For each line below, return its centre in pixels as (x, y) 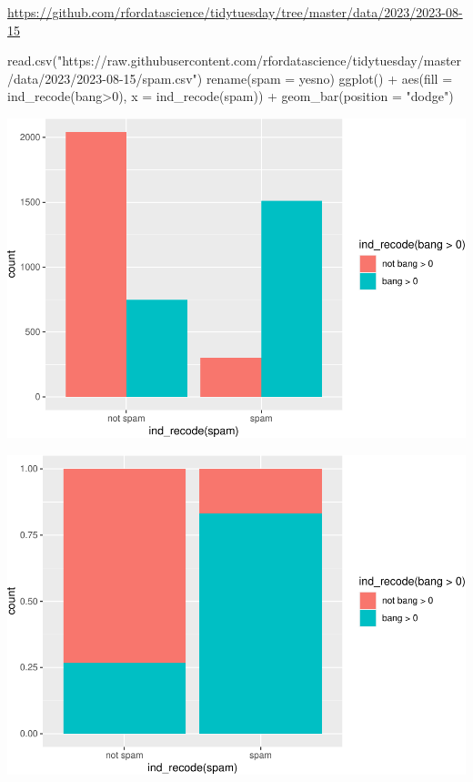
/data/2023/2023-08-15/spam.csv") (105, 78)
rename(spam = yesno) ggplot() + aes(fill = (329, 78)
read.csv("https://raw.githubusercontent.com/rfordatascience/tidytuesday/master (235, 61)
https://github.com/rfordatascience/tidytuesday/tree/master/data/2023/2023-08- (235, 12)
